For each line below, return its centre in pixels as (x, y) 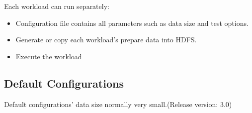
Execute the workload (49, 56)
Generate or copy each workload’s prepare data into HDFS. (106, 40)
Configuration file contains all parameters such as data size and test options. (132, 23)
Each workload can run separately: (57, 6)
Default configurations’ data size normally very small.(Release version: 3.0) (118, 104)
